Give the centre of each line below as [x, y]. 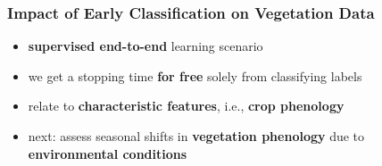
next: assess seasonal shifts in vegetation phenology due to [196, 136]
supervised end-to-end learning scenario [145, 46]
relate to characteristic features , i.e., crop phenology [186, 106]
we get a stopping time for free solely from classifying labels [195, 75]
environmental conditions [108, 153]
